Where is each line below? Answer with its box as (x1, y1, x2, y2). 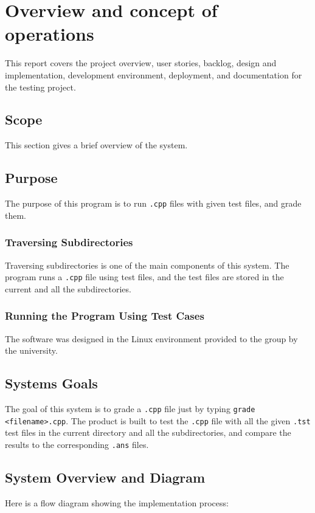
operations (5, 21, 94, 46)
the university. (5, 344, 58, 357)
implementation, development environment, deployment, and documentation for (5, 68, 302, 81)
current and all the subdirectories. (5, 282, 131, 295)
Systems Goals (5, 374, 98, 393)
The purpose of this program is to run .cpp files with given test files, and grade (5, 197, 302, 210)
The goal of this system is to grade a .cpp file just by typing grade (5, 402, 255, 415)
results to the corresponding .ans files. (5, 438, 149, 450)
